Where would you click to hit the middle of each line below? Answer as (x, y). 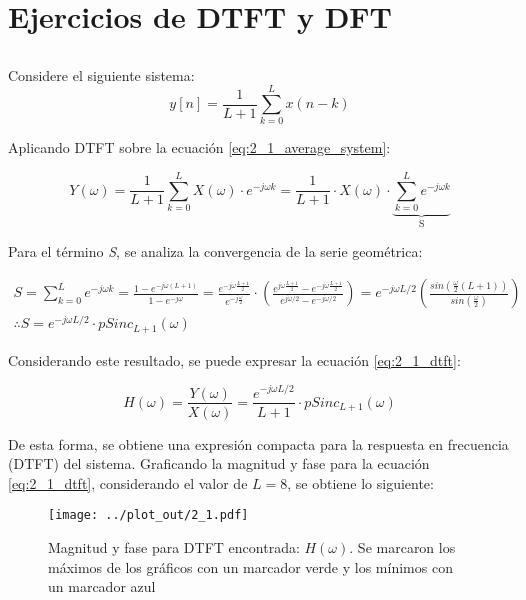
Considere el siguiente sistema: (101, 74)
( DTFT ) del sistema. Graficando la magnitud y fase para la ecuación (219, 463)
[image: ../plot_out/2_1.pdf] (148, 515)
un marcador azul (102, 586)
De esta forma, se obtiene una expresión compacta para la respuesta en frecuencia (258, 443)
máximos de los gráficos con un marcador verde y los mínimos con (250, 566)
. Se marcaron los (402, 547)
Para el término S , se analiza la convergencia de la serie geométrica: (215, 250)
